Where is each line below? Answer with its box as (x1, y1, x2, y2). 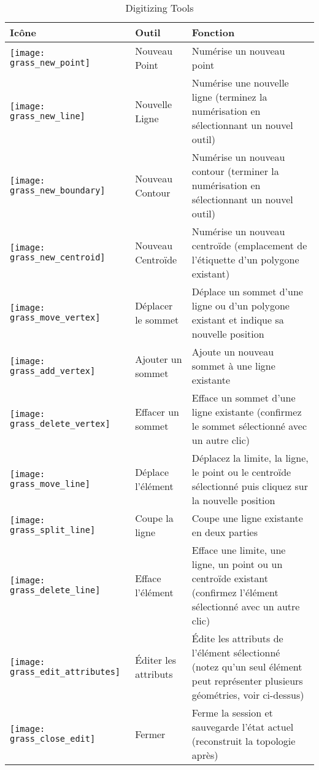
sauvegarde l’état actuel (191, 720, 294, 734)
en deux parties (191, 525, 258, 539)
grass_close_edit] (10, 734, 96, 744)
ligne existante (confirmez (191, 405, 302, 419)
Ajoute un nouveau (191, 344, 274, 359)
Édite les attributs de (191, 631, 283, 645)
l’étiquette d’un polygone (191, 252, 299, 266)
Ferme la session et (191, 706, 273, 720)
